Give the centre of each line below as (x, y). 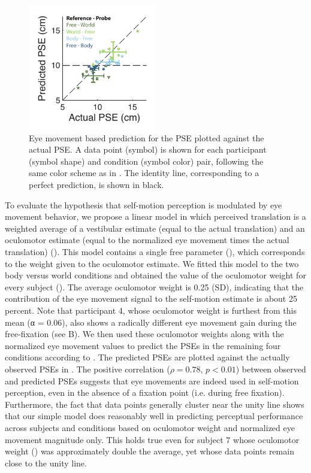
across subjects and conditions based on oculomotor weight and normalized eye (150, 427)
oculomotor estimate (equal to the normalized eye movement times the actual (147, 240)
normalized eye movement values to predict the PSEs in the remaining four (143, 345)
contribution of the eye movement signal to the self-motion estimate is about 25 (151, 298)
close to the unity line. (46, 463)
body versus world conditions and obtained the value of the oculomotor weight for (155, 275)
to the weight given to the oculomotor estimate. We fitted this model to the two (152, 263)
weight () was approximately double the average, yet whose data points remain (150, 451)
